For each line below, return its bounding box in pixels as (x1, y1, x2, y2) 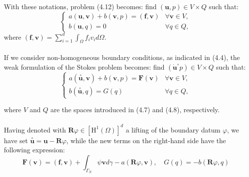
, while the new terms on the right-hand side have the (66, 135, 226, 145)
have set (4, 135, 28, 145)
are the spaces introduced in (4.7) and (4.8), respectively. (50, 104, 220, 115)
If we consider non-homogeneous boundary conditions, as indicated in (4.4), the (4, 52, 240, 62)
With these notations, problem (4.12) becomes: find (4, 1, 157, 11)
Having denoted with (4, 124, 66, 134)
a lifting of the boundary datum (125, 124, 220, 134)
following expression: (4, 145, 65, 155)
